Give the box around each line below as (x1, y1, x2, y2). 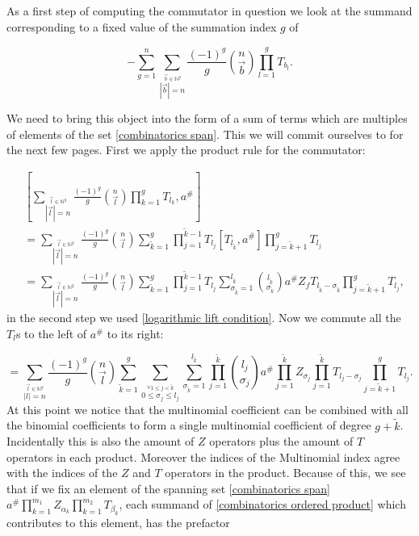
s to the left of (15, 325, 87, 341)
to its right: (107, 325, 164, 341)
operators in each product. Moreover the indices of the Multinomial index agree (6, 448, 400, 465)
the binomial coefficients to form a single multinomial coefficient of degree (6, 417, 371, 433)
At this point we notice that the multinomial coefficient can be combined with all (6, 400, 409, 417)
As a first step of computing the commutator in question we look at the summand (6, 2, 413, 19)
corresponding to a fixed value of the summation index (6, 18, 277, 35)
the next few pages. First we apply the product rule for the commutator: (6, 141, 366, 158)
